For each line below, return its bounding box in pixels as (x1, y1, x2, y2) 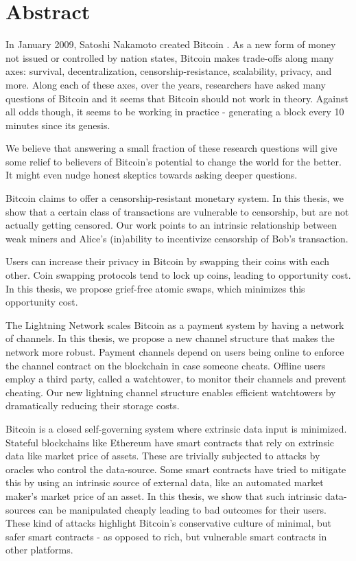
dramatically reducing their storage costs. (5, 398, 180, 413)
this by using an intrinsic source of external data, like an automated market (5, 475, 324, 490)
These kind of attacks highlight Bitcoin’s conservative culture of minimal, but (5, 516, 332, 530)
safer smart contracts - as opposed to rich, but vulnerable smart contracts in (5, 529, 327, 543)
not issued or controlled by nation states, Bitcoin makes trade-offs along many (5, 50, 334, 65)
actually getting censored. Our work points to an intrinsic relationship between (5, 218, 337, 232)
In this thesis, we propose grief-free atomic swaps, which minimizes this (5, 281, 305, 295)
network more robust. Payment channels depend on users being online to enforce (5, 345, 344, 358)
